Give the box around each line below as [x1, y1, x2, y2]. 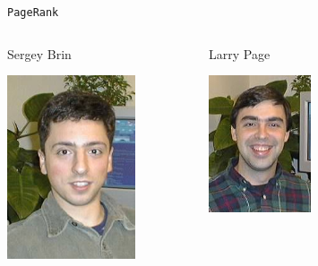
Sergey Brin [7, 44, 72, 63]
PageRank [7, 6, 59, 19]
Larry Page [209, 44, 271, 63]
